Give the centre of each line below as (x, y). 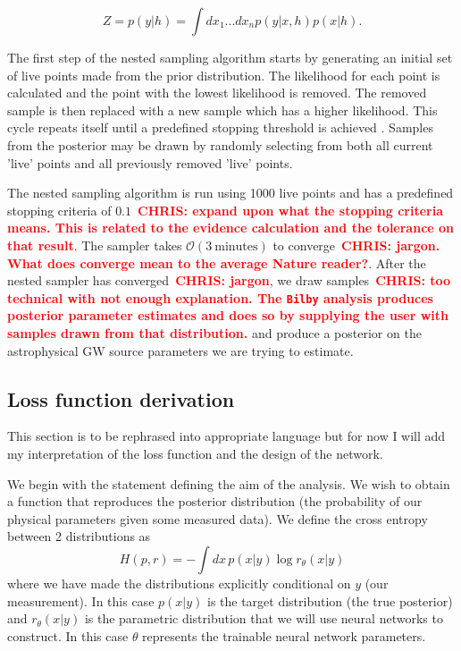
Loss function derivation (121, 398)
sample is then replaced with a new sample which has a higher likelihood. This (222, 110)
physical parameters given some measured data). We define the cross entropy (218, 518)
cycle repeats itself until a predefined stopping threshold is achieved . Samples (220, 127)
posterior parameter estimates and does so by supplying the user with (228, 315)
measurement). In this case (81, 600)
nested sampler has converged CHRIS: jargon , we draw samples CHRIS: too (229, 280)
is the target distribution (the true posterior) (330, 600)
